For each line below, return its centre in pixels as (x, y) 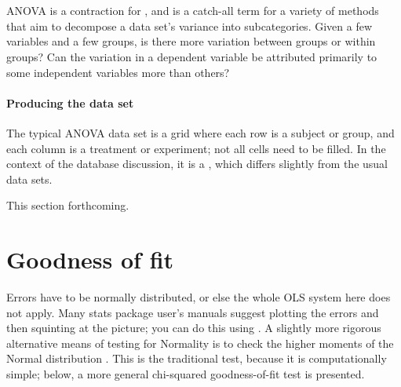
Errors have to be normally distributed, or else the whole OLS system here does (199, 297)
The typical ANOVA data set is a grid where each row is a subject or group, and (200, 132)
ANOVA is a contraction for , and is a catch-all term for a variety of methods (193, 11)
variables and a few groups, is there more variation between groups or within (191, 41)
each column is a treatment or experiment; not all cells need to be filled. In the (196, 148)
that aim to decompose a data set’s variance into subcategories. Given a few (190, 26)
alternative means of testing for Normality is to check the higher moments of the (200, 343)
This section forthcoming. (68, 205)
